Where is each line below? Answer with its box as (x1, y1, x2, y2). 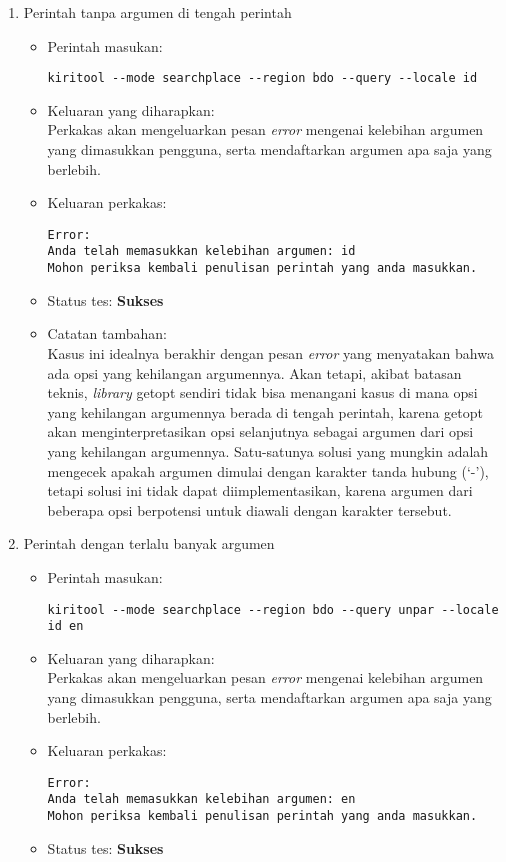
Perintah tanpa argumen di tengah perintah (23, 2, 292, 22)
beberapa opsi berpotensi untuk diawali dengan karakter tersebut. (47, 499, 452, 520)
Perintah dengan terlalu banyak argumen (23, 533, 275, 554)
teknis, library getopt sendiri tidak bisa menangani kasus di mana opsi (47, 382, 478, 403)
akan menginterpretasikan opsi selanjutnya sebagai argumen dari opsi (47, 421, 474, 442)
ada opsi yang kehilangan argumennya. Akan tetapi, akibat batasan (47, 362, 462, 383)
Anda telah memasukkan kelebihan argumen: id (47, 244, 356, 259)
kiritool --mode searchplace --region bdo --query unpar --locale (47, 602, 499, 617)
